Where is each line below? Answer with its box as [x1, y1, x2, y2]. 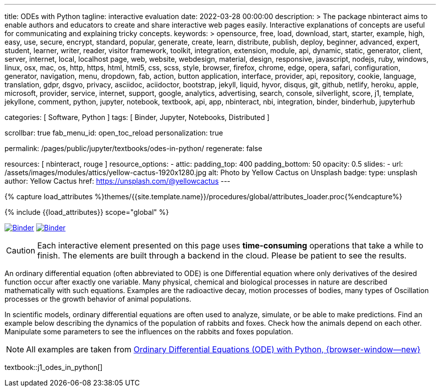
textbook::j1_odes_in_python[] [5, 363, 103, 371]
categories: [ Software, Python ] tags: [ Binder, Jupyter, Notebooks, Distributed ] [5, 113, 270, 121]
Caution [6, 245, 36, 255]
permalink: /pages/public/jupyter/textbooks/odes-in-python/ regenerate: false [5, 144, 262, 153]
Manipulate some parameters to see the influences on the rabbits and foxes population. [5, 327, 294, 336]
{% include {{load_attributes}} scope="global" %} [5, 208, 169, 216]
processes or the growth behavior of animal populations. [5, 295, 192, 303]
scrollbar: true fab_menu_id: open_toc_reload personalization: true [5, 128, 223, 137]
